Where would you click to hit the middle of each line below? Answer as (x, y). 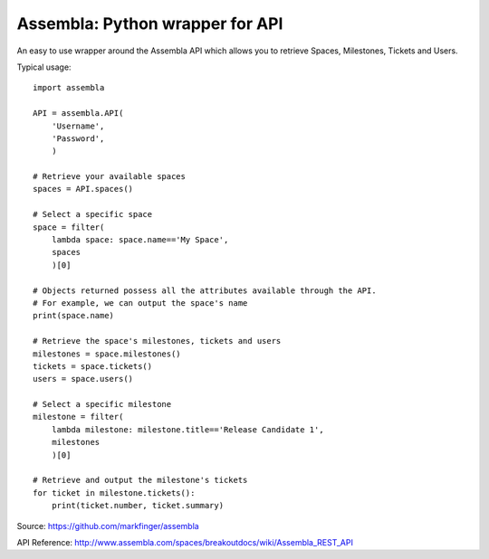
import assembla (69, 88)
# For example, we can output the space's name (140, 303)
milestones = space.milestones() (107, 354)
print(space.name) (74, 316)
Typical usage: (44, 67)
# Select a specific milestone (102, 404)
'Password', (78, 138)
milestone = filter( (78, 417)
